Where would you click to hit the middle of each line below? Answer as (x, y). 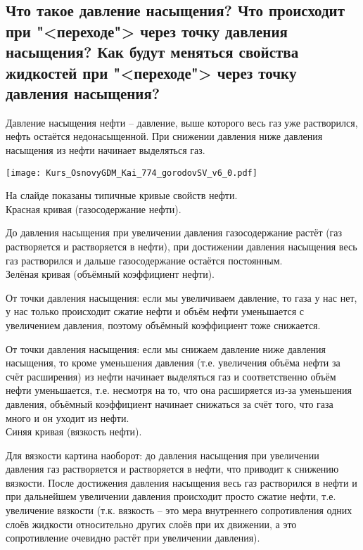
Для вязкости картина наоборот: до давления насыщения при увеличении (163, 455)
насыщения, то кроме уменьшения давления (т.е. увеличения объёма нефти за (173, 363)
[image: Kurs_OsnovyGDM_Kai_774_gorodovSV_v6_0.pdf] (132, 173)
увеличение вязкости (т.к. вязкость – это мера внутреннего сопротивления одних (179, 510)
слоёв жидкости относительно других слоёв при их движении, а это (151, 524)
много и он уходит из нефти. (68, 417)
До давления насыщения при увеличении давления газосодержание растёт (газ (174, 232)
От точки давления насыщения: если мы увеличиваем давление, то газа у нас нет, (181, 297)
